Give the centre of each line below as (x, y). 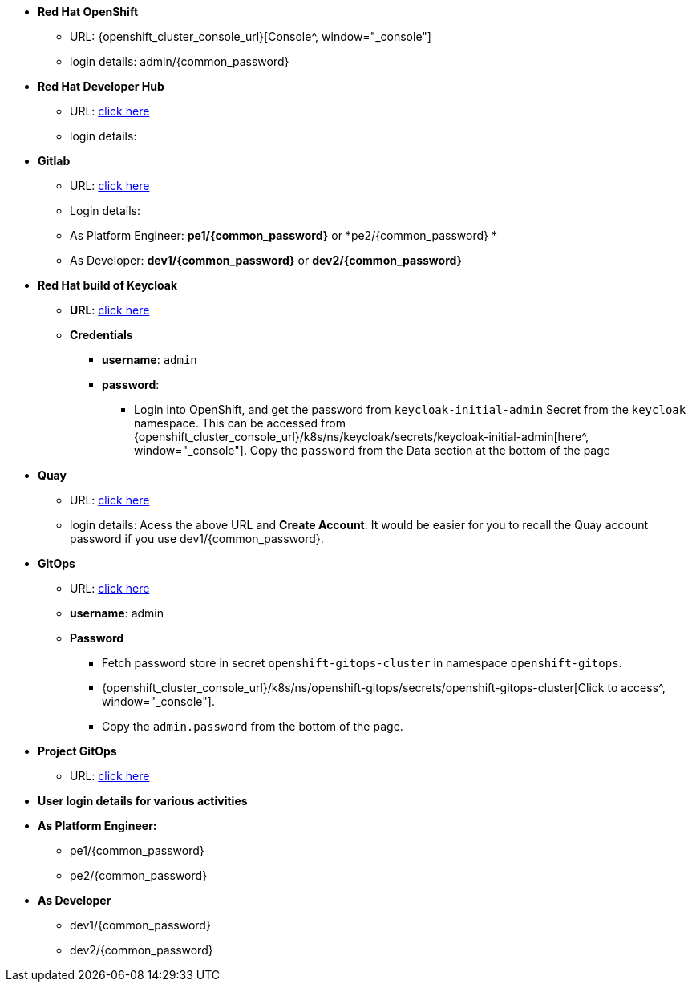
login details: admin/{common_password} (180, 61)
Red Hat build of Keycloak (108, 285)
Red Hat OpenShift (88, 12)
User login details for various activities (143, 801)
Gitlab (54, 161)
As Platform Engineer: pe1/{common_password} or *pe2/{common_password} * (283, 235)
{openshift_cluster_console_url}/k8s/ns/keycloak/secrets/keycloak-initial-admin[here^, (361, 437)
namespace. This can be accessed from (240, 423)
